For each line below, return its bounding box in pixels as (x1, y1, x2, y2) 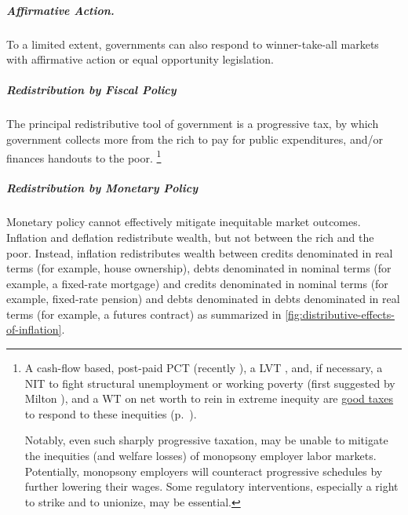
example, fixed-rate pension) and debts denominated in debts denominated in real (6, 290, 400, 307)
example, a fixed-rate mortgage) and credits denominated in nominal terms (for (6, 275, 388, 291)
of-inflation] (6, 321, 62, 338)
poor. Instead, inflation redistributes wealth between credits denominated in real (6, 244, 393, 261)
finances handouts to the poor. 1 (6, 147, 162, 166)
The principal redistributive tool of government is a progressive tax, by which (6, 115, 379, 132)
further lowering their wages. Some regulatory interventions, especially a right (24, 478, 399, 495)
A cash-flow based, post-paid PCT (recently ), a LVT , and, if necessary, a (24, 360, 383, 376)
